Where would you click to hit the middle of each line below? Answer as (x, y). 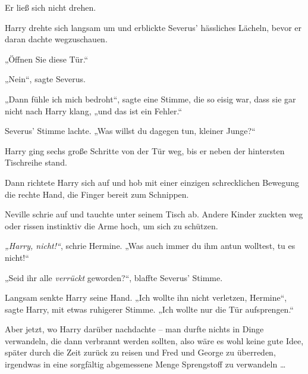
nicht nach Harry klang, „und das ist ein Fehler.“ (93, 110)
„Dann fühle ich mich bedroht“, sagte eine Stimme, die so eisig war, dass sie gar (150, 99)
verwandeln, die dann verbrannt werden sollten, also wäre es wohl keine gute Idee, (154, 340)
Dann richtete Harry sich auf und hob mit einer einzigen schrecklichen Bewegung (152, 182)
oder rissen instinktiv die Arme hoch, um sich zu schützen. (111, 225)
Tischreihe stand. (36, 162)
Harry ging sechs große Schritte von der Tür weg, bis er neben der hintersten (145, 150)
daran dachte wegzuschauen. (56, 39)
